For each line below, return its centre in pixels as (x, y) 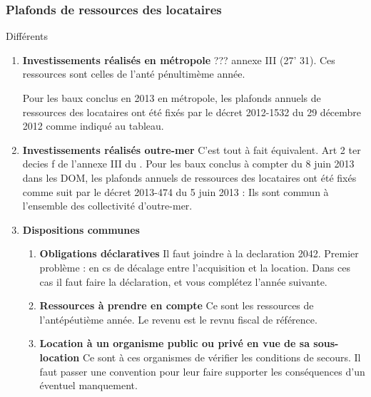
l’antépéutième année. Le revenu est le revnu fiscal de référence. (178, 319)
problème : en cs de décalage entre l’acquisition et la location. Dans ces (195, 267)
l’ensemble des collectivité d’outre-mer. (107, 206)
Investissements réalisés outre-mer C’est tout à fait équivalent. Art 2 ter (192, 149)
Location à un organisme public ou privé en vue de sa (174, 343)
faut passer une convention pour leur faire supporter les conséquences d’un (202, 371)
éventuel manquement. (88, 385)
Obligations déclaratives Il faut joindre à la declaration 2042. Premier (199, 253)
